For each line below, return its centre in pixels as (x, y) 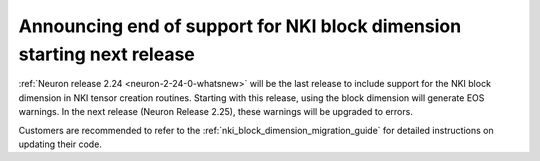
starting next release (106, 54)
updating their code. (60, 144)
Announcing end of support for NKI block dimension (240, 26)
